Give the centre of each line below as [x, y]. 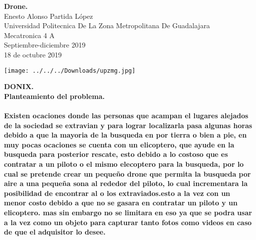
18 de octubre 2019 [33, 54]
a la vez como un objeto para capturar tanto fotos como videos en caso [128, 222]
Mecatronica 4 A [29, 35]
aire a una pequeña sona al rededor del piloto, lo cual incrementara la [126, 183]
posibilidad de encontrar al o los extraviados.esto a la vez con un [117, 193]
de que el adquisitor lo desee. [55, 232]
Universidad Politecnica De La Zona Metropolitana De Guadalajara [107, 25]
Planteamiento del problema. [54, 96]
